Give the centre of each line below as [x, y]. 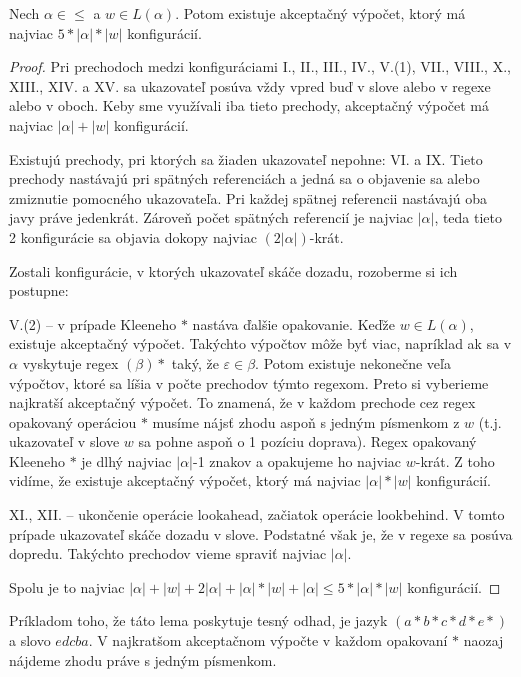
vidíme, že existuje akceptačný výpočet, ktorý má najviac [185, 480]
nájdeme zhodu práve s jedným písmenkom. [143, 659]
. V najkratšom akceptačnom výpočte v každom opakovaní [268, 640]
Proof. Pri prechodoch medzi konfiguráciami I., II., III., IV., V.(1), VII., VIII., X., [260, 66]
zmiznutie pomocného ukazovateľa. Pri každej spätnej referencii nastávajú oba [248, 197]
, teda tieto [468, 217]
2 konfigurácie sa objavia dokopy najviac [133, 236]
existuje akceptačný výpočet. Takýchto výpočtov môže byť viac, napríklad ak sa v [260, 343]
